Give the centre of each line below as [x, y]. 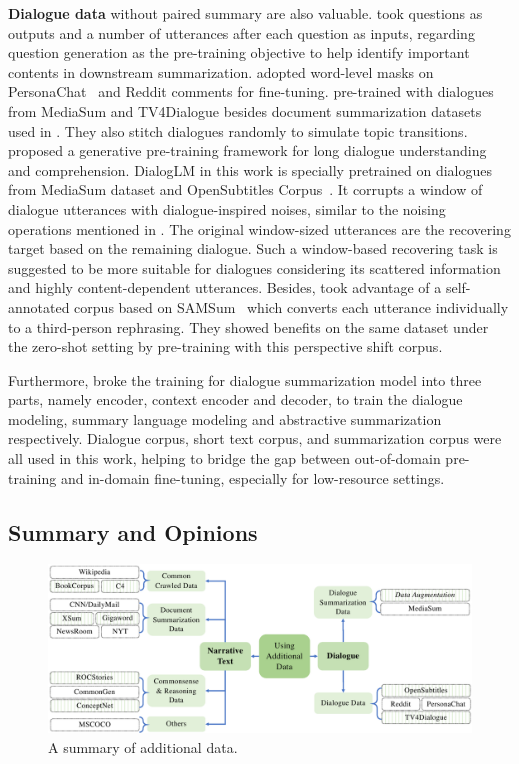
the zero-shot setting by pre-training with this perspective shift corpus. [225, 346]
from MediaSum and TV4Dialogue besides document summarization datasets [245, 110]
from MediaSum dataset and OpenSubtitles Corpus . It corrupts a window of [245, 189]
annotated [39, 306]
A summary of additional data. [143, 746]
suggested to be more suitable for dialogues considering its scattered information [254, 267]
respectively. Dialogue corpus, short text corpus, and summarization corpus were [255, 438]
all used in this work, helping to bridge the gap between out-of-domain [224, 458]
